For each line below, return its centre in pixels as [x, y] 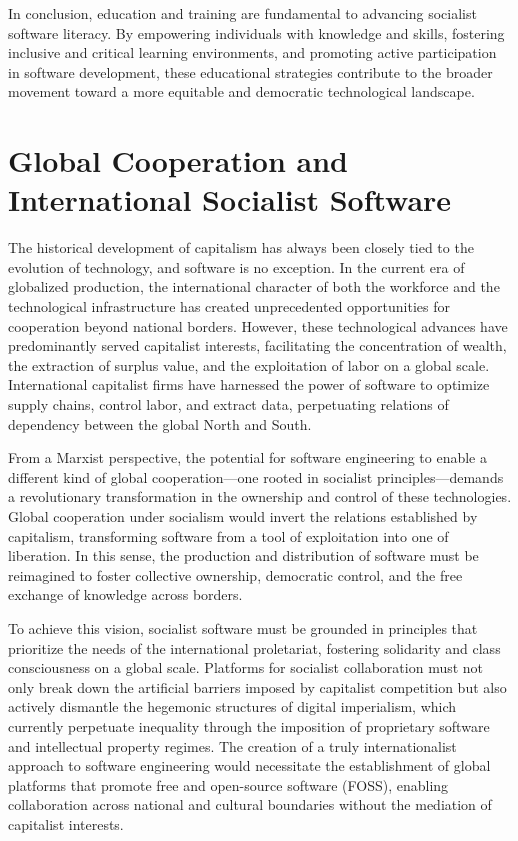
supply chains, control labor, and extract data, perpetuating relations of [228, 404]
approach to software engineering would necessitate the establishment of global [249, 765]
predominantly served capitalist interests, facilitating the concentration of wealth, [257, 345]
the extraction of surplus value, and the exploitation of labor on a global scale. [249, 364]
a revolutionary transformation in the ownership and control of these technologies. [260, 496]
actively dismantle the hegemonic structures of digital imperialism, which [232, 706]
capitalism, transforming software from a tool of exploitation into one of [228, 535]
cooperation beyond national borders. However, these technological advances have [258, 325]
